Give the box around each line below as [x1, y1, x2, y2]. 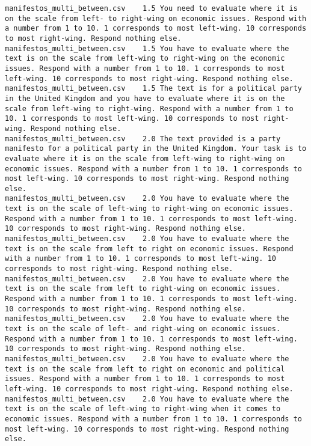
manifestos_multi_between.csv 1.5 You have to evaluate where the [5, 44, 289, 53]
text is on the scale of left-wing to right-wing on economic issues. [5, 204, 294, 213]
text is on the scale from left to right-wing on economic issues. [5, 284, 281, 293]
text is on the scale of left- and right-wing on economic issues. [5, 325, 281, 333]
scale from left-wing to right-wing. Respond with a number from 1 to [5, 104, 294, 113]
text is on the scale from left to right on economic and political [5, 364, 285, 373]
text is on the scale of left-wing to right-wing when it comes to [5, 405, 281, 414]
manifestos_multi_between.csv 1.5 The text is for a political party [5, 84, 302, 93]
